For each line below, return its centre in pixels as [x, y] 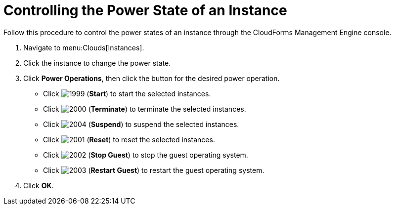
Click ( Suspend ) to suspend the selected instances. [141, 124]
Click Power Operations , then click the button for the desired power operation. [152, 78]
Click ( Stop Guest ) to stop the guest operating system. [146, 155]
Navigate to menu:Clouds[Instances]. [84, 47]
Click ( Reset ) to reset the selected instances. [129, 139]
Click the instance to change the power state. [97, 63]
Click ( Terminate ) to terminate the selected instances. [145, 109]
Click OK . [39, 185]
